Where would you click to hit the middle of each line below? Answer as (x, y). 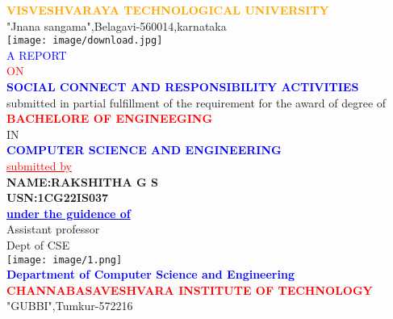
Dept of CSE (38, 244)
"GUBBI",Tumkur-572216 (70, 306)
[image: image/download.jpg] (85, 41)
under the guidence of (69, 213)
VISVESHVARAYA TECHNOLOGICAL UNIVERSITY (168, 10)
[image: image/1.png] (65, 260)
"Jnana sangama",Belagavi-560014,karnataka (117, 25)
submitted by (39, 166)
